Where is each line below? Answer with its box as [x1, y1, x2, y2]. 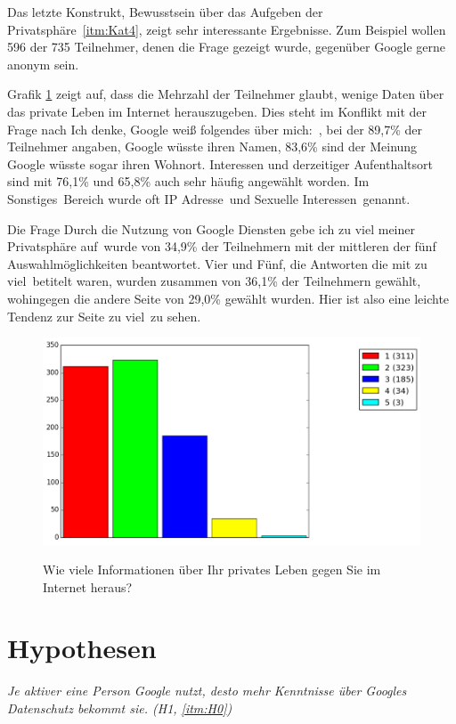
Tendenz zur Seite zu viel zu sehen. [7, 306, 201, 325]
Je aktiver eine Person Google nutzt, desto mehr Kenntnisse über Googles [7, 681, 407, 700]
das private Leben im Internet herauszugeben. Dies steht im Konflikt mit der [7, 102, 427, 120]
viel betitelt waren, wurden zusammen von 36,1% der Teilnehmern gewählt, [7, 272, 421, 290]
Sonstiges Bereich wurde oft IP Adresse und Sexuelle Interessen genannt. [7, 189, 411, 207]
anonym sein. [7, 54, 79, 73]
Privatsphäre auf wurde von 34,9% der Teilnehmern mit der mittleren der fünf [7, 237, 436, 256]
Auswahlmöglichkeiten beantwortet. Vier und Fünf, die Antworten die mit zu [7, 254, 427, 273]
